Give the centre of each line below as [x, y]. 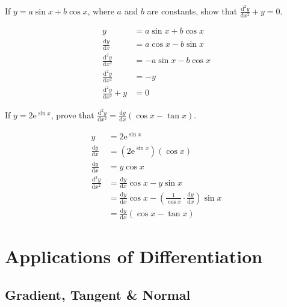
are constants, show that [192, 11]
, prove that [73, 115]
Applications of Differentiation [134, 256]
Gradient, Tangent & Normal [98, 294]
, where [101, 11]
